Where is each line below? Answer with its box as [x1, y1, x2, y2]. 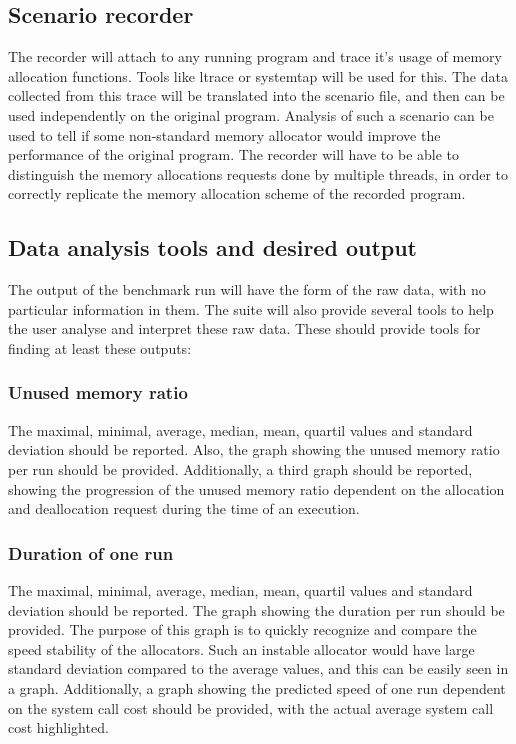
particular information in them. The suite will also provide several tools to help [8, 298, 494, 319]
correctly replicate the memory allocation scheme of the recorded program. [8, 183, 466, 204]
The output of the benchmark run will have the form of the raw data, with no [8, 279, 486, 300]
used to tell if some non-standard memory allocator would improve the [8, 124, 441, 145]
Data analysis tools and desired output [8, 232, 417, 263]
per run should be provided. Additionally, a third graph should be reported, [8, 458, 473, 479]
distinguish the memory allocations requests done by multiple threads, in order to [8, 163, 509, 184]
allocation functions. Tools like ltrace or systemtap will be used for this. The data [8, 65, 508, 86]
